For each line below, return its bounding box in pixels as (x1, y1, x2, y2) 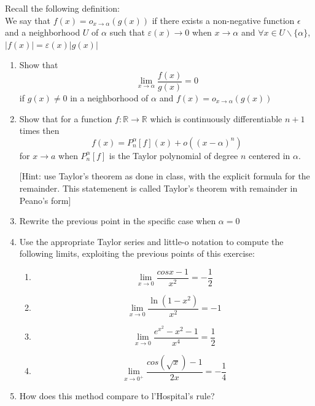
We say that (5, 14, 50, 26)
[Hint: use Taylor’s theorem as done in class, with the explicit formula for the (19, 170, 310, 182)
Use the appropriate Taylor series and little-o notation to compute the (19, 235, 284, 248)
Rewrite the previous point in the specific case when (19, 214, 216, 227)
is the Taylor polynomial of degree (109, 149, 238, 162)
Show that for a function (19, 112, 112, 125)
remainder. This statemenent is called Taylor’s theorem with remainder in (19, 182, 298, 194)
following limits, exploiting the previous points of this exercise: (19, 247, 255, 260)
